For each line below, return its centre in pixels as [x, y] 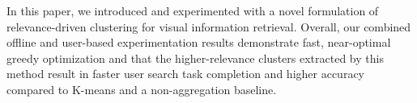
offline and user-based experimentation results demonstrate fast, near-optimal [199, 42]
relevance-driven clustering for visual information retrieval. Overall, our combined [209, 26]
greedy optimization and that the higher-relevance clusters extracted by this [195, 58]
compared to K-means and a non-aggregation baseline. [142, 89]
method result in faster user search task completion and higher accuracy [185, 74]
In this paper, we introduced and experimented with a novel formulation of [193, 10]
